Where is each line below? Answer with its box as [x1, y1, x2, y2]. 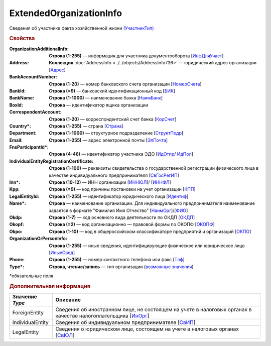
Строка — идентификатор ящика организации [49, 102, 149, 108]
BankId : [9, 88, 26, 94]
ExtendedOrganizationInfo [9, 8, 122, 19]
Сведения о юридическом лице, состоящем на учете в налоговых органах [55, 325, 239, 332]
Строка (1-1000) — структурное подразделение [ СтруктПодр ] [49, 130, 183, 136]
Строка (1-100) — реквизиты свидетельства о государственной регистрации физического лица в [49, 165, 259, 171]
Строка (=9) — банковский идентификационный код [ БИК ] [49, 88, 176, 94]
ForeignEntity [12, 309, 44, 316]
